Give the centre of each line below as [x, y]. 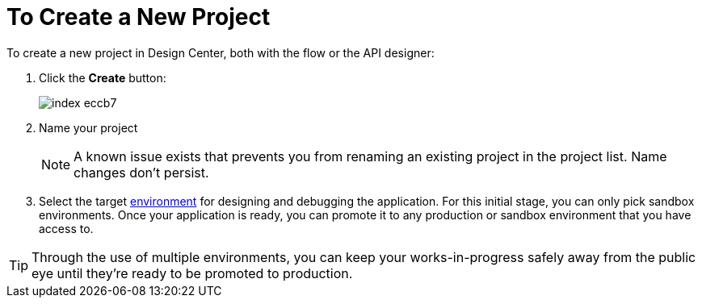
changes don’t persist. [141, 172]
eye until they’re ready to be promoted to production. [192, 273]
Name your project [88, 127]
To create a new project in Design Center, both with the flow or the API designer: [221, 52]
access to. [66, 228]
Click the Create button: [103, 77]
